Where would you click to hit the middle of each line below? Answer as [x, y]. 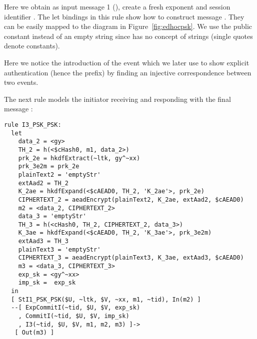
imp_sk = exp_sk [47, 283]
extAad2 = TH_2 [43, 183]
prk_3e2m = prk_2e [49, 167]
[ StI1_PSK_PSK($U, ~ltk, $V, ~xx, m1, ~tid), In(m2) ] [106, 299]
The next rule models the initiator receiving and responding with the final [117, 99]
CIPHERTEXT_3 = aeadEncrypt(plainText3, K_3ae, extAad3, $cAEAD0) [131, 258]
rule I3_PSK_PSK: [33, 125]
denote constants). [32, 46]
